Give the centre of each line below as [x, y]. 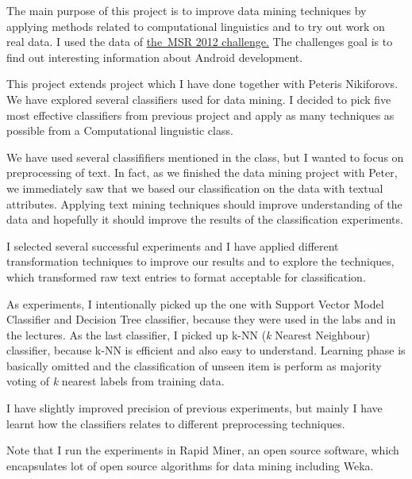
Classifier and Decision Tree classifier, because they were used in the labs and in [201, 319]
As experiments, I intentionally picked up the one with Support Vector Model [195, 303]
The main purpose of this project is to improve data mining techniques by [187, 10]
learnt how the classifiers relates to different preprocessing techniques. [176, 423]
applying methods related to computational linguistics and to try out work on [196, 26]
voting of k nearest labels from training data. [116, 381]
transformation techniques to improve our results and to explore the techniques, [200, 261]
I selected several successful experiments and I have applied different [173, 245]
